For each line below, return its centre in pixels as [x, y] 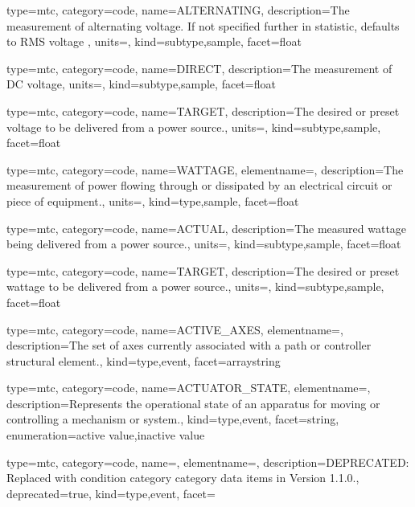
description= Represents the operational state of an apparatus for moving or [193, 403]
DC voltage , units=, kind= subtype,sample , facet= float [141, 84]
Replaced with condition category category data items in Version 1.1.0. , [183, 478]
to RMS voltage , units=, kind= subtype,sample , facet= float [154, 41]
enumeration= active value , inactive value [106, 435]
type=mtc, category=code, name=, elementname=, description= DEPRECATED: [208, 462]
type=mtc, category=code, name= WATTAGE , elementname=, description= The [205, 169]
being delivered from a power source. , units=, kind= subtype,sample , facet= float [204, 244]
